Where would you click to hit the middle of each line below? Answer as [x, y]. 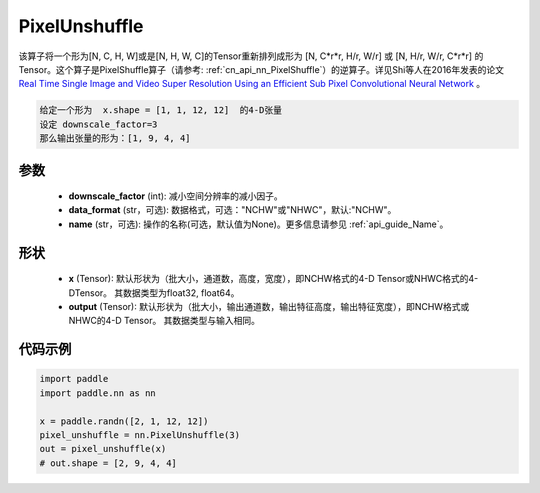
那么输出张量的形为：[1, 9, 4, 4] [115, 138]
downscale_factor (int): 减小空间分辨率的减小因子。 [176, 196]
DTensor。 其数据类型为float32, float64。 [154, 292]
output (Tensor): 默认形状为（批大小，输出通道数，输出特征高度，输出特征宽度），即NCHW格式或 [269, 307]
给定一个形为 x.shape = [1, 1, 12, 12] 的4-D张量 [160, 110]
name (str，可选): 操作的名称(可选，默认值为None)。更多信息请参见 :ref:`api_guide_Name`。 [258, 224]
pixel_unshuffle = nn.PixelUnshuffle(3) [139, 435]
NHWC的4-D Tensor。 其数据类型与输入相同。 [164, 321]
